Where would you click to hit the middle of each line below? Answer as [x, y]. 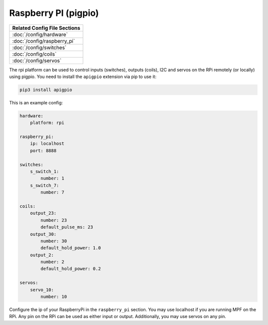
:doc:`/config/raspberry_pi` [44, 41]
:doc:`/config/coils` [34, 54]
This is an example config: [36, 102]
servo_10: [42, 290]
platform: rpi [47, 123]
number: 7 [52, 192]
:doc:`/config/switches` [39, 47]
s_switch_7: [45, 185]
